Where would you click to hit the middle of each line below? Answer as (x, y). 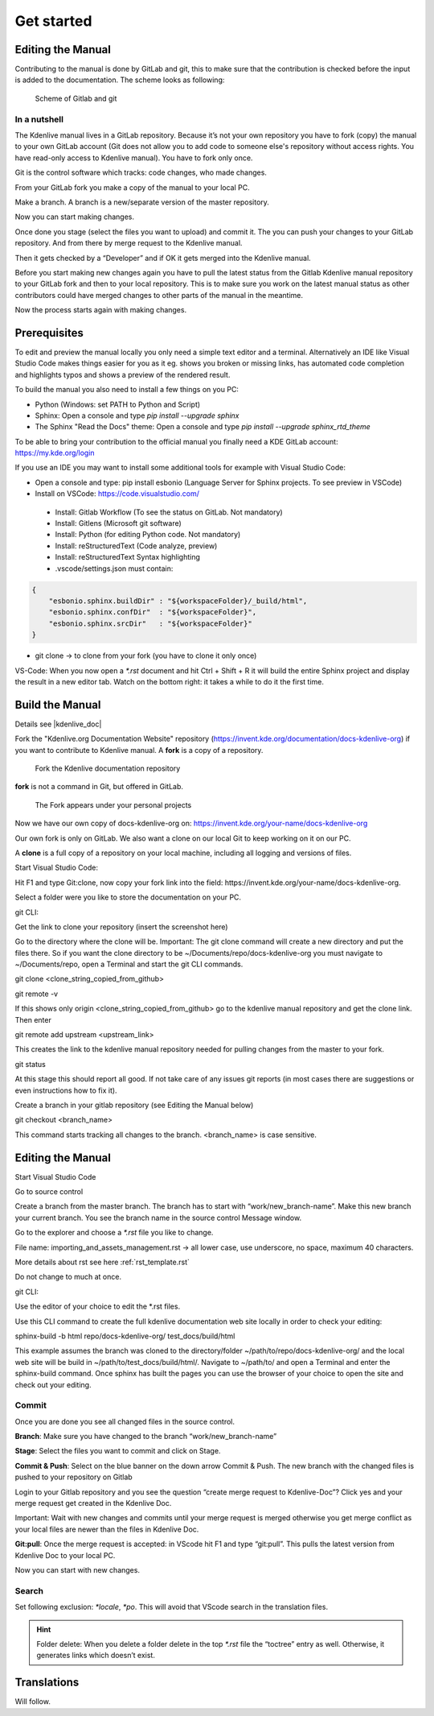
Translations (47, 1683)
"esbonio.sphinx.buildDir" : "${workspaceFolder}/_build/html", (178, 601)
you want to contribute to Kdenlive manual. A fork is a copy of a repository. (139, 750)
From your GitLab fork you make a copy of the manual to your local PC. (132, 187)
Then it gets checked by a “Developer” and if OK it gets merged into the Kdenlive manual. (163, 258)
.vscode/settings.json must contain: (114, 569)
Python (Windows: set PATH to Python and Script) (118, 404)
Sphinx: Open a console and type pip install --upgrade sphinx (137, 416)
